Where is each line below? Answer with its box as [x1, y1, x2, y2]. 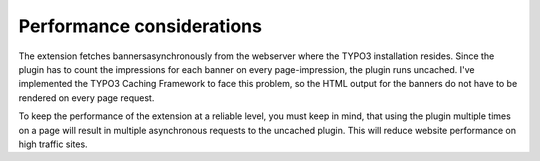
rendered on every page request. [18, 91, 155, 104]
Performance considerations [18, 15, 262, 37]
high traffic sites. [18, 138, 89, 150]
